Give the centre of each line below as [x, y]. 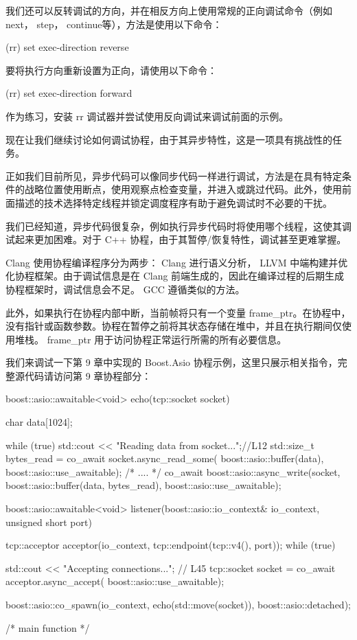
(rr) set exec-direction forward [69, 93]
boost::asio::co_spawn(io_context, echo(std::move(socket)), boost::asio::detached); [178, 604]
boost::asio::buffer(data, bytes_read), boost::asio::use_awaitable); [143, 485]
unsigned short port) [49, 522]
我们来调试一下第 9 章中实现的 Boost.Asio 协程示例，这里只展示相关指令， [172, 362]
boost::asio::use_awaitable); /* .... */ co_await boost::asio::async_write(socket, [173, 471]
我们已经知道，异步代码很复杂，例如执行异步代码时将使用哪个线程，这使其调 [178, 226]
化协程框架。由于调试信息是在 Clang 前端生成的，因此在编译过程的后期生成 [175, 276]
